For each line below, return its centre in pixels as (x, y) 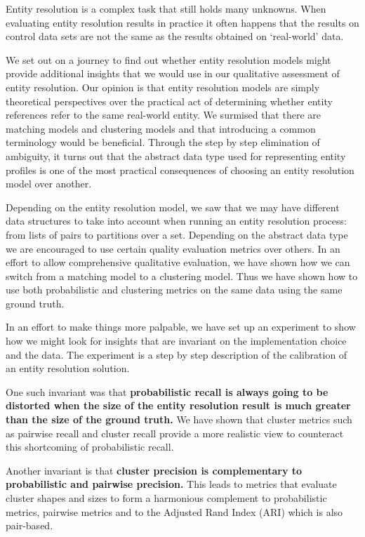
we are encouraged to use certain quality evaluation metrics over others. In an (173, 248)
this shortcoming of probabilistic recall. (90, 447)
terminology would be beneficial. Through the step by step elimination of (163, 142)
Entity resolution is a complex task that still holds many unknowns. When (166, 8)
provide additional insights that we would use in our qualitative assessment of (173, 73)
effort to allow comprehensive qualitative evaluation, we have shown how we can (178, 262)
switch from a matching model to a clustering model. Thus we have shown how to (182, 276)
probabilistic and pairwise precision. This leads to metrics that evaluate (171, 484)
